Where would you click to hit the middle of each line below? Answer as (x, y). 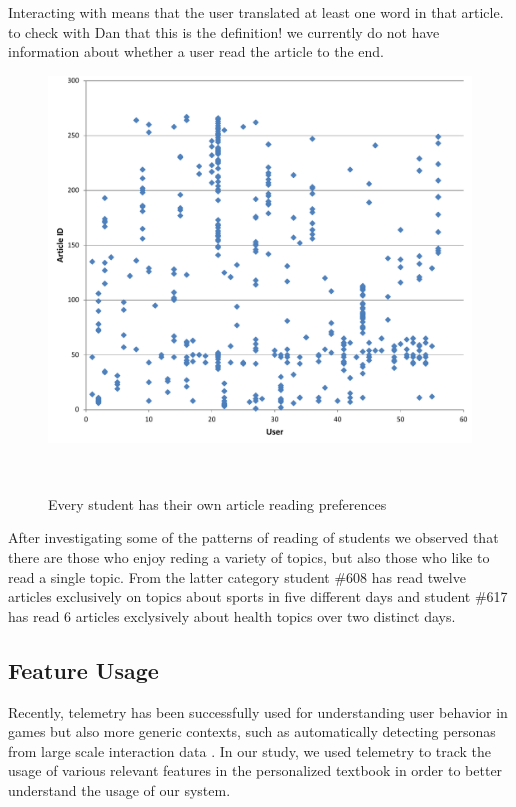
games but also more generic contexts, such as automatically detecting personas (252, 731)
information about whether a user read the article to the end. (196, 51)
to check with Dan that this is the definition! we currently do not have (224, 31)
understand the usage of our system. (119, 789)
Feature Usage (83, 669)
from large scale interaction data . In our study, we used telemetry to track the (250, 750)
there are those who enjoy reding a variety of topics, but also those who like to (249, 557)
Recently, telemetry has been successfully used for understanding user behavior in (258, 711)
